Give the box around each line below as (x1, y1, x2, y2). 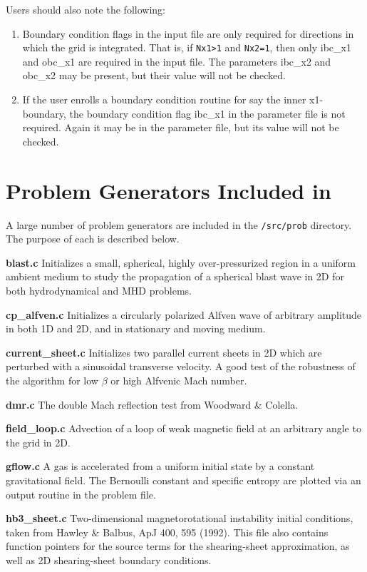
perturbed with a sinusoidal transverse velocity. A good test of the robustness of (6, 359, 356, 374)
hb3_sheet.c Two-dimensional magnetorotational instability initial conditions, (6, 511, 353, 526)
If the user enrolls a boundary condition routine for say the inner (22, 92, 306, 107)
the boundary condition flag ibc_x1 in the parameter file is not (69, 106, 346, 121)
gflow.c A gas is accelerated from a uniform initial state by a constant (6, 459, 315, 474)
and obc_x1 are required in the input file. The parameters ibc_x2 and (22, 53, 331, 68)
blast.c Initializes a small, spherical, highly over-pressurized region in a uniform (6, 255, 356, 270)
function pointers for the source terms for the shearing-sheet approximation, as (6, 538, 350, 553)
